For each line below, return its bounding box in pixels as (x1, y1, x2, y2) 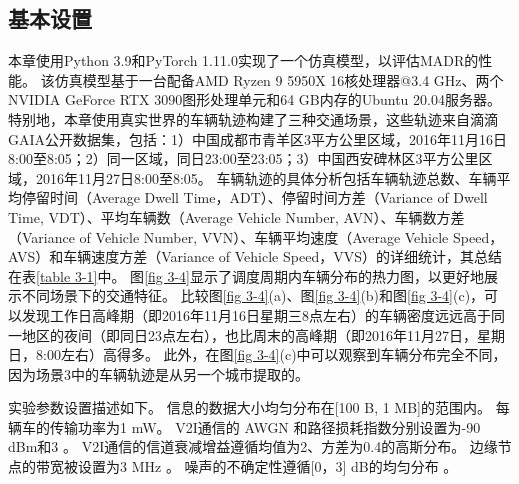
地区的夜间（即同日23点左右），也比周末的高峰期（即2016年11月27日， (21, 324, 477, 345)
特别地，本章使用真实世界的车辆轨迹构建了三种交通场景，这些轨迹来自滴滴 (8, 108, 498, 129)
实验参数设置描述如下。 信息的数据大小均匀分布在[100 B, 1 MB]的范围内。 (8, 397, 491, 418)
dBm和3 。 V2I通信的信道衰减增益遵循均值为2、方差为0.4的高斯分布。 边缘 (8, 436, 498, 457)
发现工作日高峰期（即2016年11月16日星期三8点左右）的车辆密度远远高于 (21, 304, 491, 325)
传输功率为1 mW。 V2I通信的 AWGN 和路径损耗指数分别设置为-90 (49, 416, 481, 437)
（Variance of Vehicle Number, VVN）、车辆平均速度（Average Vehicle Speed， (8, 226, 504, 247)
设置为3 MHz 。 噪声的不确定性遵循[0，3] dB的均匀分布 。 (77, 456, 458, 477)
